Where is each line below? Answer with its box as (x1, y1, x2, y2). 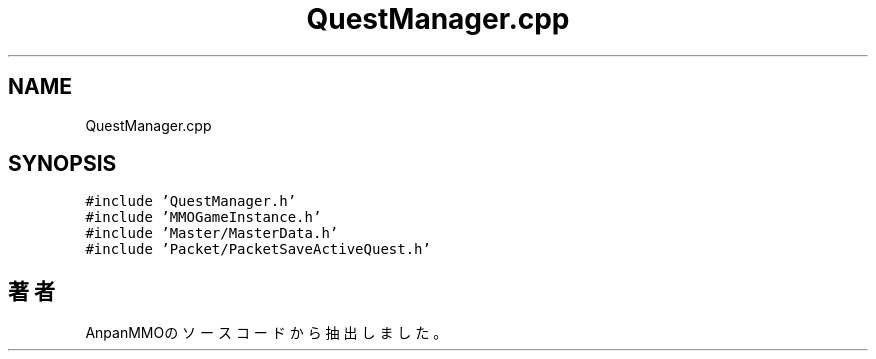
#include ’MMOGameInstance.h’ (85, 209, 322, 226)
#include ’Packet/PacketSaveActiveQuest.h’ (85, 241, 431, 258)
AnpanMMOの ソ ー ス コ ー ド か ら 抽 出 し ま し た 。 (85, 324, 448, 342)
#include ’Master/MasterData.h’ (85, 225, 339, 242)
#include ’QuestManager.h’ (85, 193, 297, 210)
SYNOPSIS (8, 151, 117, 177)
